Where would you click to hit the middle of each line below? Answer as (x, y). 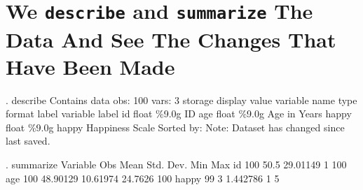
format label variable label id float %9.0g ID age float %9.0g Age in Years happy (179, 114)
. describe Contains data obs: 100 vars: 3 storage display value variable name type (181, 100)
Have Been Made (90, 66)
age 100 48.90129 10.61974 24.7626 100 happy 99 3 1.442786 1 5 (143, 178)
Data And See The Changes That (171, 39)
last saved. (28, 141)
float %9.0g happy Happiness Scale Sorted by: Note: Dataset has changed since (175, 127)
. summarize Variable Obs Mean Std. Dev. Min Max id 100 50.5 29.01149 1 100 (176, 164)
